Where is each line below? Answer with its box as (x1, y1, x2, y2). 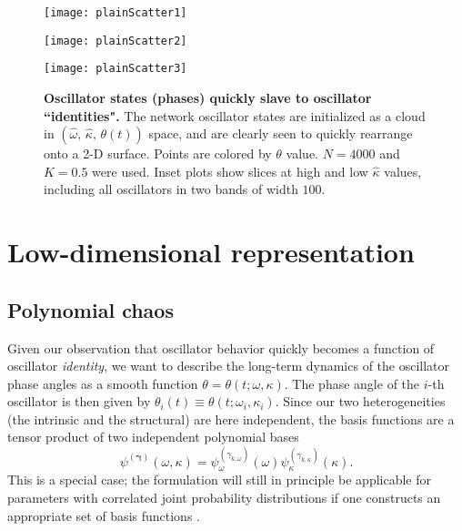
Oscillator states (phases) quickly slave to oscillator (44, 87, 372, 107)
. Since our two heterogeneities (275, 392, 446, 411)
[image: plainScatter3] (44, 62, 187, 76)
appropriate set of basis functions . (7, 505, 200, 525)
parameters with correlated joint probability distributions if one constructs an (7, 487, 441, 506)
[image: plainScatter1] (44, 6, 187, 19)
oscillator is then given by (7, 392, 151, 411)
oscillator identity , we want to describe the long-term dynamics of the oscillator (7, 356, 450, 375)
